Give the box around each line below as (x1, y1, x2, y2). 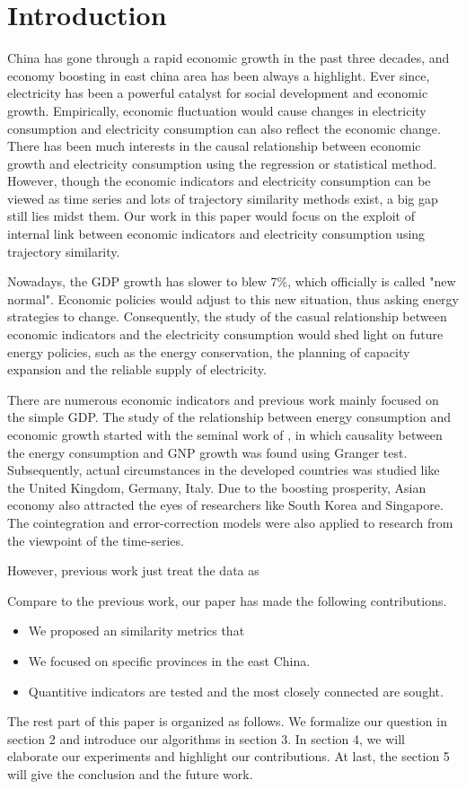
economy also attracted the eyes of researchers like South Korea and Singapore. (7, 495, 444, 514)
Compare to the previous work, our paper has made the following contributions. (7, 591, 447, 609)
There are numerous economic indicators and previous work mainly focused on (7, 390, 439, 408)
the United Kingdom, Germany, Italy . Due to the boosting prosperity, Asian (7, 478, 426, 496)
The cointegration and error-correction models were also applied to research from (7, 513, 453, 531)
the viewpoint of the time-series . (7, 530, 184, 549)
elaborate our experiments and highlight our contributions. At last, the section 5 (7, 747, 450, 766)
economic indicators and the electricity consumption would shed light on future (7, 325, 444, 344)
